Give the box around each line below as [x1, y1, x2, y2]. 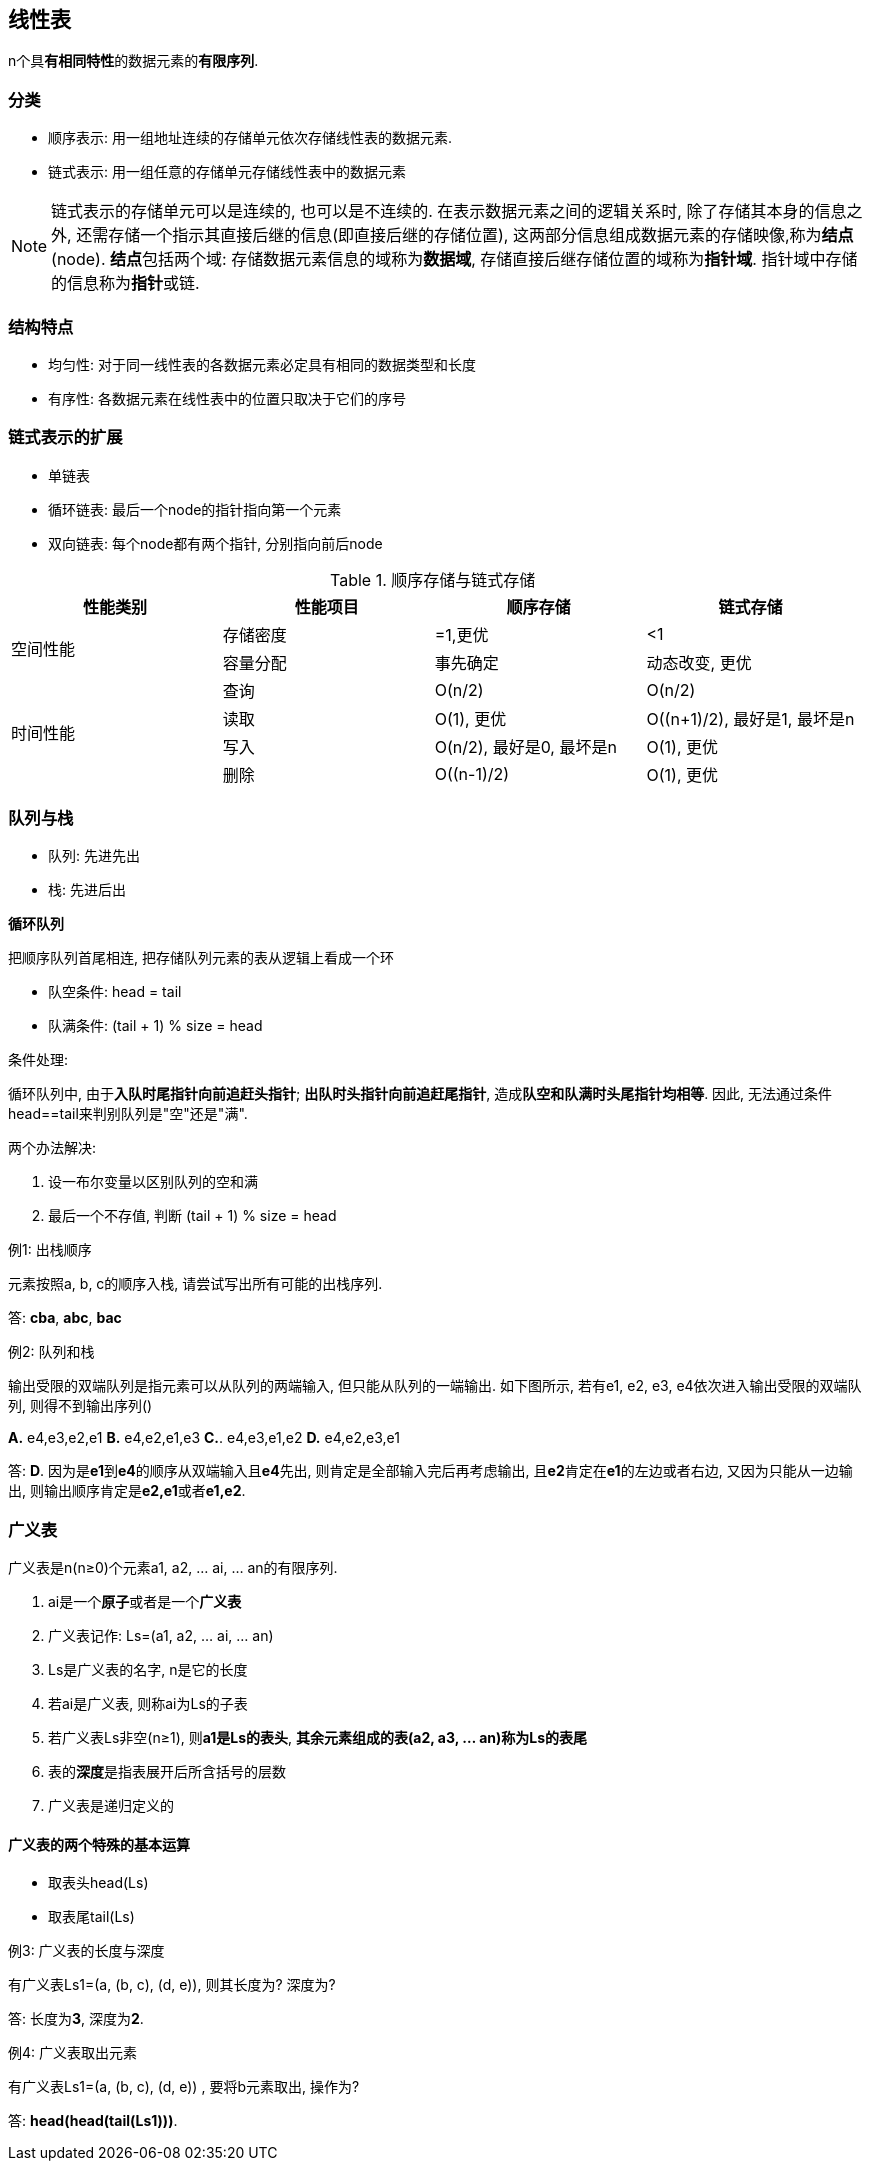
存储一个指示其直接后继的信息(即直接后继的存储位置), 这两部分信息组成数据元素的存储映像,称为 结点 [108, 225, 854, 246]
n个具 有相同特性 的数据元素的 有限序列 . [8, 52, 259, 70]
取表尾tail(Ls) [48, 1908, 135, 1926]
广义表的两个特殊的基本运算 [8, 1835, 190, 1853]
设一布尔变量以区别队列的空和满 [48, 1173, 258, 1191]
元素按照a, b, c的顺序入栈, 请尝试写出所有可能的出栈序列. [8, 1275, 383, 1293]
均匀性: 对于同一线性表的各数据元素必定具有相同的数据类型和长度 [48, 355, 476, 373]
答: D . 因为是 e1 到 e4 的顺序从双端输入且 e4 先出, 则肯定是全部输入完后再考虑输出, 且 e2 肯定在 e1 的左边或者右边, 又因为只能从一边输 [8, 1462, 853, 1480]
